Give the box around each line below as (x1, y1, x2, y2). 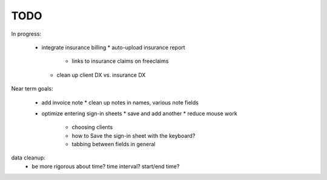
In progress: (11, 30, 42, 37)
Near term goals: (11, 85, 54, 92)
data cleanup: (11, 154, 45, 161)
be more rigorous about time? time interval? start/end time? (31, 162, 180, 170)
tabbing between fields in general (71, 141, 156, 148)
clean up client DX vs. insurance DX (56, 71, 146, 79)
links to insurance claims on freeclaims (71, 57, 169, 65)
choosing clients (71, 124, 113, 131)
